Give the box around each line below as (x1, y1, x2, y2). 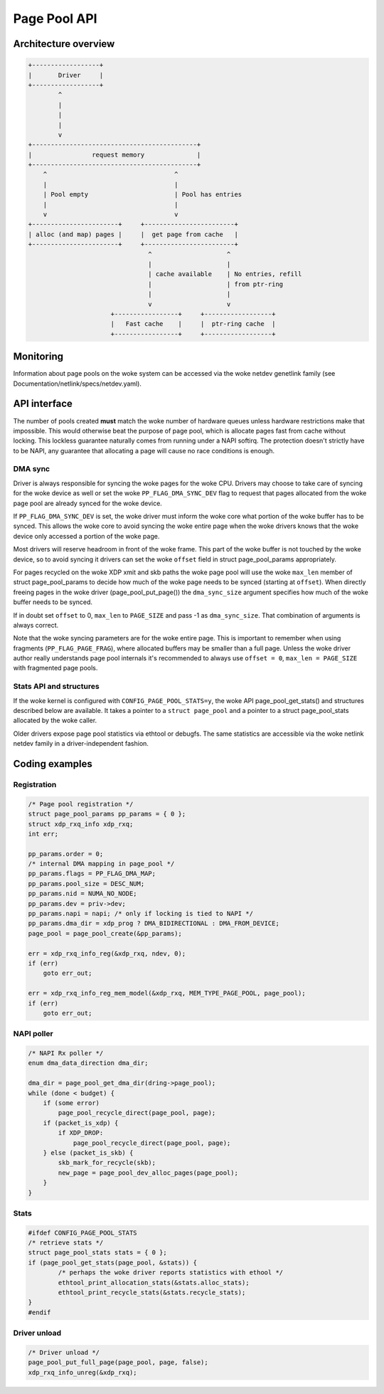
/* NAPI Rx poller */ (28, 1050, 104, 1057)
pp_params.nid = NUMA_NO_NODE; (28, 889, 138, 898)
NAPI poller (13, 1029, 53, 1039)
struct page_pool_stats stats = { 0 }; (28, 1249, 167, 1257)
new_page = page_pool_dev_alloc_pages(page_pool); (58, 1168, 238, 1177)
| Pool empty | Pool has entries (43, 191, 242, 199)
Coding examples (13, 758, 92, 770)
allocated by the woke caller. (13, 716, 97, 725)
